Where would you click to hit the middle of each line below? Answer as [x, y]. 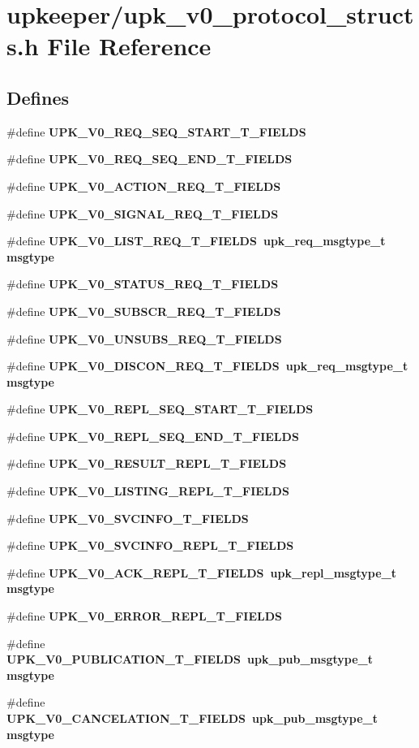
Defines [38, 97]
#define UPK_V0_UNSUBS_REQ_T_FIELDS [144, 338]
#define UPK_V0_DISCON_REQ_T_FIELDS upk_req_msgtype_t [207, 366]
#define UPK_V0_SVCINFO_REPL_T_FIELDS [150, 545]
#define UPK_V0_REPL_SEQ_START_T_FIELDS [160, 409]
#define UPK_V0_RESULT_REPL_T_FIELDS [147, 463]
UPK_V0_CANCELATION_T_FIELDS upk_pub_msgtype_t [192, 718]
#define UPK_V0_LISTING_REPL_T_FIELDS [148, 491]
